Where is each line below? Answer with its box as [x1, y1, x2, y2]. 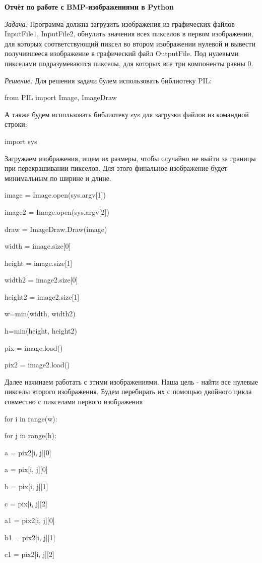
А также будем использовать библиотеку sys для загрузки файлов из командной [5, 109, 249, 119]
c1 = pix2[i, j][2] [5, 549, 54, 559]
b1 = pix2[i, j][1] [5, 532, 55, 542]
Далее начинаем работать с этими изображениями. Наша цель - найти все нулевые [5, 376, 258, 387]
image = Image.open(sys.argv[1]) [5, 190, 106, 200]
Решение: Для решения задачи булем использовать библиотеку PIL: [5, 75, 212, 85]
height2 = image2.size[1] [5, 291, 80, 302]
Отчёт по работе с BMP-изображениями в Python [5, 2, 174, 12]
